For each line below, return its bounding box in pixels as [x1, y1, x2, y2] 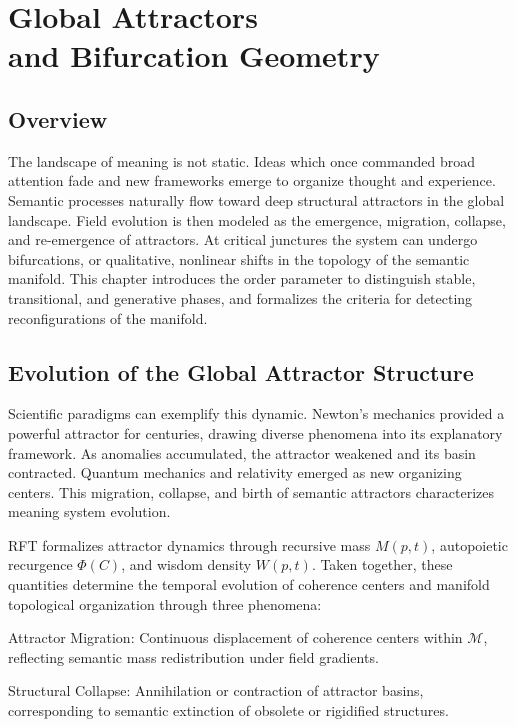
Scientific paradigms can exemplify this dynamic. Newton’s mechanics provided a [8, 403, 505, 424]
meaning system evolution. [8, 501, 171, 522]
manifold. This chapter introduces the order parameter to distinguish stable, [8, 268, 476, 289]
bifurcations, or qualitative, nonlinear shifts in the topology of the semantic [8, 248, 470, 269]
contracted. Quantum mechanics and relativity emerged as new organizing [8, 462, 462, 483]
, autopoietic [431, 534, 508, 555]
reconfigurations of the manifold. [8, 307, 208, 328]
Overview [8, 103, 108, 134]
